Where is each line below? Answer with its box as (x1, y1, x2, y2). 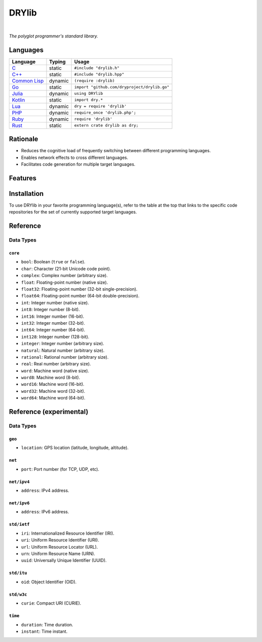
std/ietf (9, 521, 30, 527)
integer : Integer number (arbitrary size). (21, 341, 104, 347)
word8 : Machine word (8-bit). (21, 375, 80, 381)
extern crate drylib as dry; (74, 123, 139, 128)
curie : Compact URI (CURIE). (21, 600, 82, 606)
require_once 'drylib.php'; (74, 110, 136, 115)
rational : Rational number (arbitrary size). (21, 354, 109, 360)
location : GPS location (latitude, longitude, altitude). (21, 445, 129, 451)
